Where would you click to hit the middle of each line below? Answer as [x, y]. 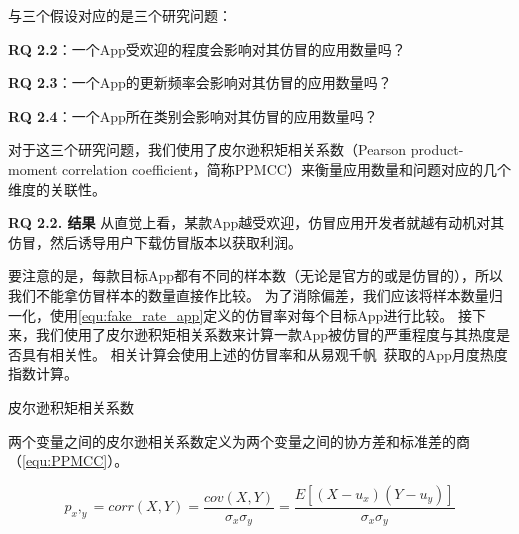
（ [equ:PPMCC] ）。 [68, 460]
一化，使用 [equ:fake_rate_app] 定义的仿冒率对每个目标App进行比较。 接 [240, 314]
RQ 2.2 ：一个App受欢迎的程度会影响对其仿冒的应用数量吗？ [207, 48]
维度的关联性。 [57, 188]
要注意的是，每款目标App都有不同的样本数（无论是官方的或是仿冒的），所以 [256, 275]
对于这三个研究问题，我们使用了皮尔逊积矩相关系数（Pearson [207, 149]
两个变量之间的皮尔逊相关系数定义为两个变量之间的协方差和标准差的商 [239, 440]
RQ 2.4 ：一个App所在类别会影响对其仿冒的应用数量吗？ [193, 115]
